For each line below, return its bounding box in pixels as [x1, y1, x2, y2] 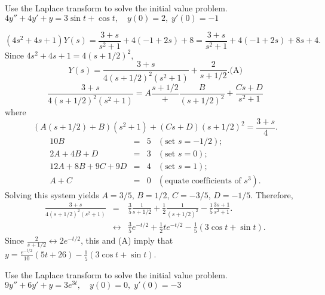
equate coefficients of [165, 176, 241, 185]
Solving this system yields [5, 188, 99, 201]
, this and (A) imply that [80, 234, 173, 247]
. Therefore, [250, 188, 293, 201]
